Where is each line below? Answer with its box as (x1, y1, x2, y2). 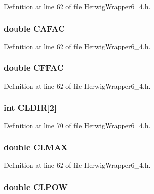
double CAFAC (4, 22, 65, 34)
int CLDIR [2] (4, 101, 57, 113)
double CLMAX (4, 141, 68, 153)
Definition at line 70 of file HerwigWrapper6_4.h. (4, 120, 151, 130)
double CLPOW (4, 180, 68, 193)
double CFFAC (4, 62, 64, 74)
